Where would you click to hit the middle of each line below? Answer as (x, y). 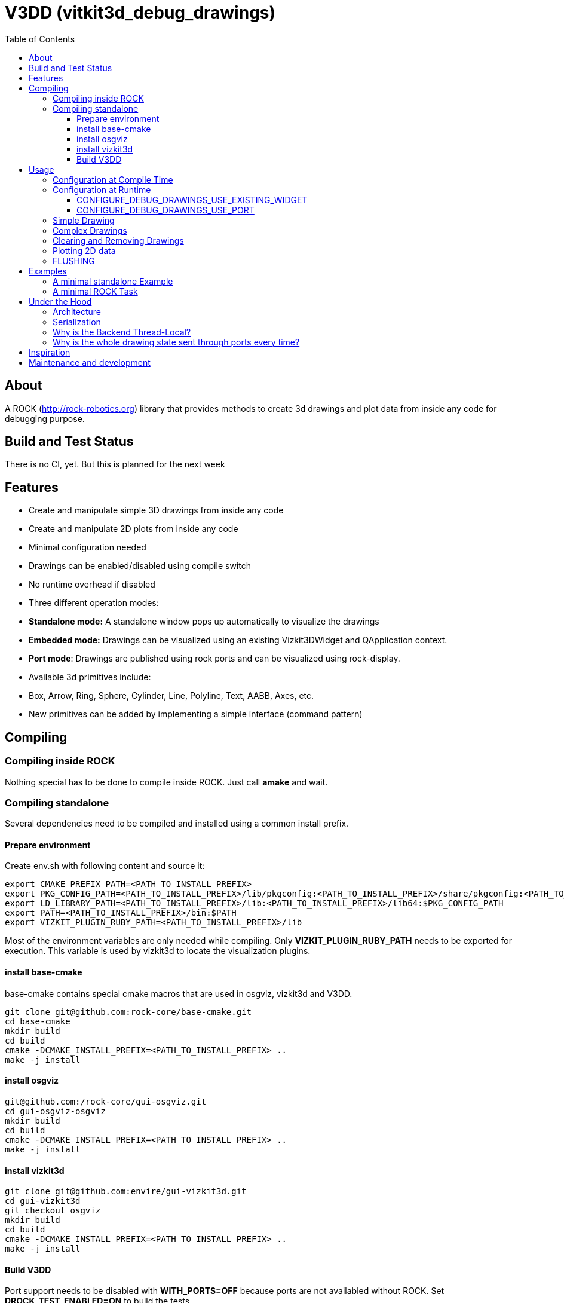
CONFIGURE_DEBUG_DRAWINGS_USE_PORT (165, 210)
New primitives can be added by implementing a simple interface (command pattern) (196, 714)
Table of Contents (40, 39)
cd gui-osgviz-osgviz (55, 1111)
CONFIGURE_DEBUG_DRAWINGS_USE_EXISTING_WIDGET (192, 200)
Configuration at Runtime (102, 189)
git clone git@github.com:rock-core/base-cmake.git (128, 1012)
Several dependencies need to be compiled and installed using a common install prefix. (177, 824)
